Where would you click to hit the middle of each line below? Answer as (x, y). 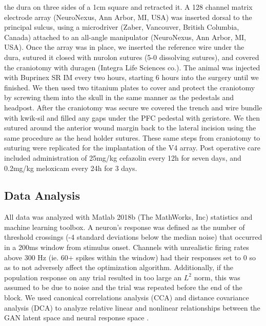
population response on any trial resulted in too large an (93, 277)
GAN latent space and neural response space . (77, 318)
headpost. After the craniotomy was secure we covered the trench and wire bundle (133, 107)
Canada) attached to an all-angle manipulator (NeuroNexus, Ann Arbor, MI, (125, 37)
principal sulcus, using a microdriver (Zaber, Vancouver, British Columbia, (122, 27)
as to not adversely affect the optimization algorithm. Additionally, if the (119, 267)
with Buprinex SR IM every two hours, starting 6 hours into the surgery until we (131, 77)
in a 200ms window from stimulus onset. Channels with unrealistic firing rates (127, 247)
